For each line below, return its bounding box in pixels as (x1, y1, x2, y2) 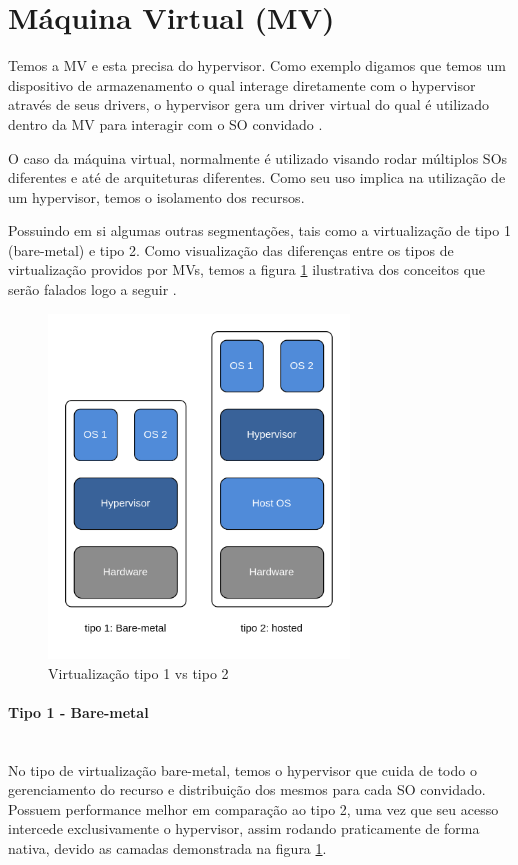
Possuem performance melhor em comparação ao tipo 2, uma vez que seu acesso (8, 798, 499, 819)
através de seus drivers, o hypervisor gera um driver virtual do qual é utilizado (8, 94, 490, 115)
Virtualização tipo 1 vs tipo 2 (48, 662, 229, 683)
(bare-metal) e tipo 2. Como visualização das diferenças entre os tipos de (8, 239, 454, 260)
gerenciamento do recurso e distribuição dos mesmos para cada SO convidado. (8, 779, 486, 800)
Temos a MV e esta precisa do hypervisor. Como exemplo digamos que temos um (8, 55, 506, 76)
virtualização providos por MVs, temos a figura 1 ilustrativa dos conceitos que (8, 259, 486, 280)
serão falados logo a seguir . (8, 279, 177, 300)
